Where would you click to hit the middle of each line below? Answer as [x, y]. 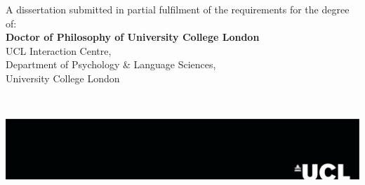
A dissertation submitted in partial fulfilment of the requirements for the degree [178, 9]
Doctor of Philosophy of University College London [133, 37]
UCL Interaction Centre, [59, 50]
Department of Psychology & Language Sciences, [111, 64]
